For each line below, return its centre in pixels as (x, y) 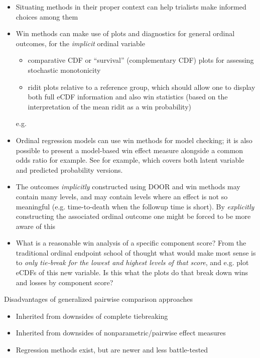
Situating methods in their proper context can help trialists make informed (131, 7)
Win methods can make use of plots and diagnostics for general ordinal (125, 33)
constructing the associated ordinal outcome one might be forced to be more (133, 216)
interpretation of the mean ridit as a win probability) (109, 106)
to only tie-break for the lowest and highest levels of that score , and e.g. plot (132, 262)
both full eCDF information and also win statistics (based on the (128, 97)
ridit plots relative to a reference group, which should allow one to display (142, 87)
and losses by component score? (64, 282)
